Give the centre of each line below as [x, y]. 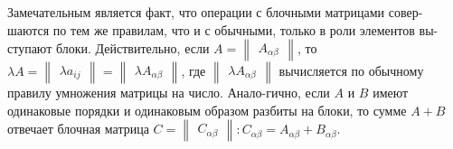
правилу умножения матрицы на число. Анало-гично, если [169, 93]
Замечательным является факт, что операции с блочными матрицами [196, 12]
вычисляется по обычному [351, 71]
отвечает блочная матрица [78, 129]
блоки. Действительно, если [132, 48]
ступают [30, 48]
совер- [406, 12]
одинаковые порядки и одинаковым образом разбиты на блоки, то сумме [207, 110]
